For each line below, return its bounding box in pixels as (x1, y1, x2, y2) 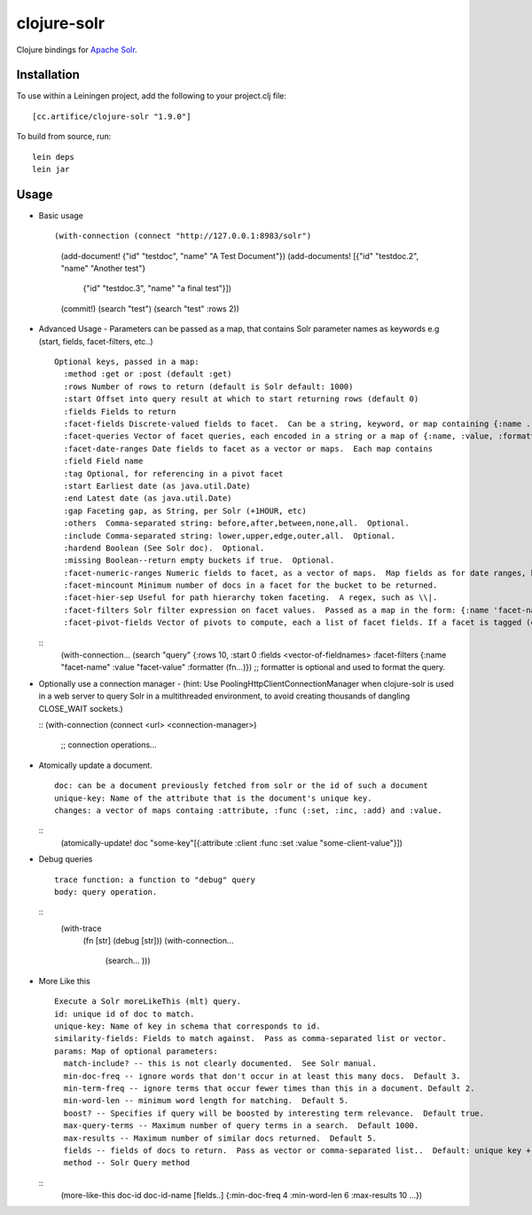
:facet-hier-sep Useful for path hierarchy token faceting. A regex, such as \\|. (63, 593, 438, 603)
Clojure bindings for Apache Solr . (16, 44, 137, 55)
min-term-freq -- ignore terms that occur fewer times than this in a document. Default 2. (63, 1083, 475, 1093)
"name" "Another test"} (60, 263, 146, 274)
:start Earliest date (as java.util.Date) (63, 480, 252, 491)
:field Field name (63, 456, 144, 466)
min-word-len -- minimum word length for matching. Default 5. (63, 1096, 349, 1106)
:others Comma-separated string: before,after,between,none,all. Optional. (63, 518, 410, 528)
